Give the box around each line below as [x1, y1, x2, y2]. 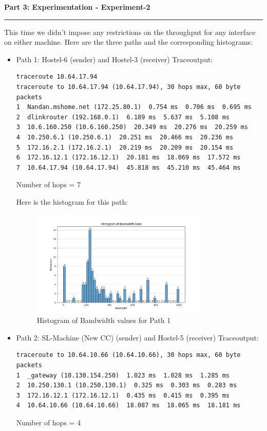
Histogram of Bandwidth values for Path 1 [36, 315, 171, 326]
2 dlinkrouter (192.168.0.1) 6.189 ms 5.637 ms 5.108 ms [16, 113, 230, 121]
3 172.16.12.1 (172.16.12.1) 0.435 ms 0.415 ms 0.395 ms [16, 391, 230, 399]
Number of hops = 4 [16, 417, 81, 427]
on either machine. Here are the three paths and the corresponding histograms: [4, 37, 253, 47]
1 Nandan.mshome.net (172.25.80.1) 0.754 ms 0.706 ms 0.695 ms [16, 103, 252, 111]
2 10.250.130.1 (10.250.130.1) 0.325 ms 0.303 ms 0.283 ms [16, 382, 237, 389]
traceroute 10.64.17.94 [16, 73, 98, 81]
